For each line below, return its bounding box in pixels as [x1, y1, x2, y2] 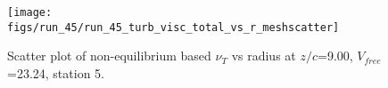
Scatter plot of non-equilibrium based [7, 46, 211, 65]
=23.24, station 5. [7, 63, 104, 82]
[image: [7, 6, 53, 19]
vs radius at [231, 46, 296, 65]
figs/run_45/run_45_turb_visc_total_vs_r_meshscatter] [7, 20, 340, 34]
